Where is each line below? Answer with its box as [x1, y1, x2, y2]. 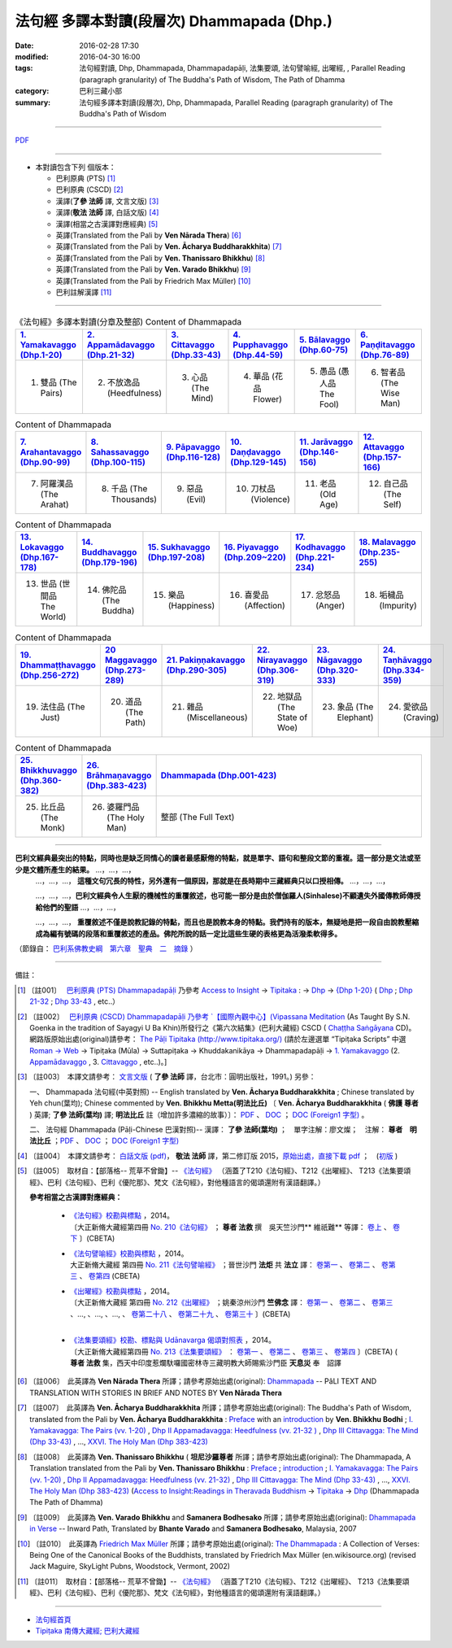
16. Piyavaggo [224, 542, 280, 553]
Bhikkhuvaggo [20, 765, 77, 776]
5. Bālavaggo [299, 334, 351, 345]
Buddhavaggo [81, 547, 137, 558]
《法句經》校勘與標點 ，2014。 [70, 1210, 175, 1220]
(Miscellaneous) [186, 712, 248, 723]
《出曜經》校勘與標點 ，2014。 [70, 1286, 175, 1296]
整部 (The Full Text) [160, 812, 235, 823]
